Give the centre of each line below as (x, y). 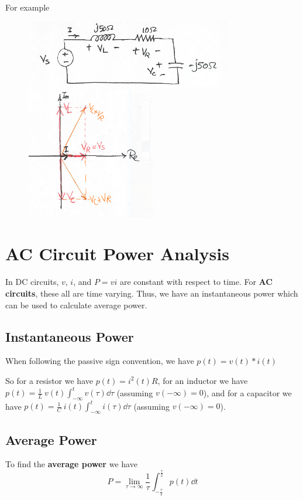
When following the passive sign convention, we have (100, 361)
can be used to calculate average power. (76, 305)
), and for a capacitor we (247, 392)
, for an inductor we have (203, 380)
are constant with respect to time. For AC (196, 282)
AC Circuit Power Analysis (117, 254)
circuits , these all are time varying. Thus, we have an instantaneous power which (152, 293)
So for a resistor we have (49, 380)
